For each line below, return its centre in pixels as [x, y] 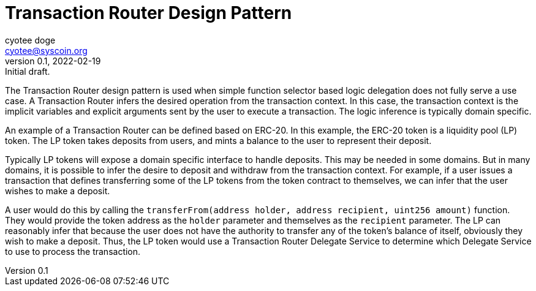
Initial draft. [28, 71]
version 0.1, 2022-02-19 [53, 61]
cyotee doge [30, 40]
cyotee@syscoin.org [46, 50]
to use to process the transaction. [73, 251]
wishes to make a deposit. [58, 191]
